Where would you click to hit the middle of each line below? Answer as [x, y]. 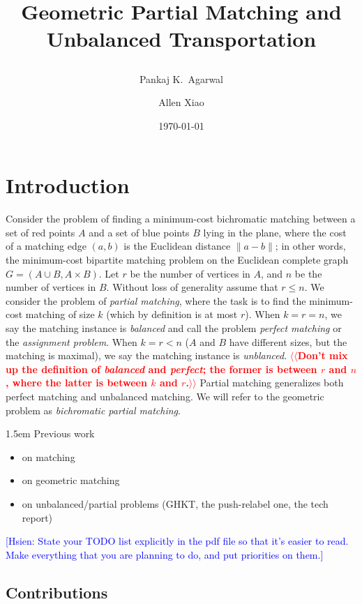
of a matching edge [46, 246]
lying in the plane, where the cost [275, 232]
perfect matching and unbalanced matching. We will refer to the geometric [165, 396]
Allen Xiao [181, 102]
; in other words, [310, 246]
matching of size [60, 314]
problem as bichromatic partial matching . [93, 410]
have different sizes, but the [288, 341]
